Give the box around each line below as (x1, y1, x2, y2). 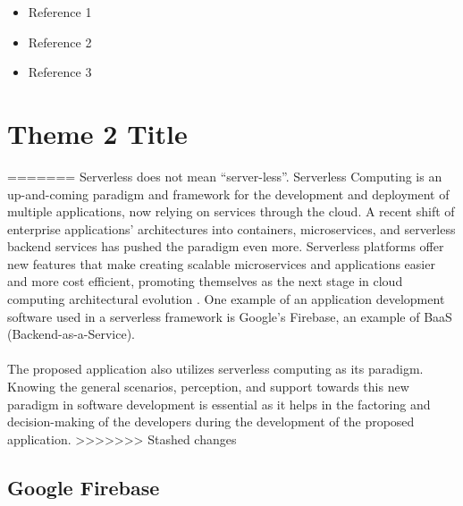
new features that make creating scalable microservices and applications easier (7, 254, 435, 273)
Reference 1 (28, 3, 92, 21)
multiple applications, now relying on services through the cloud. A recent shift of (7, 202, 455, 221)
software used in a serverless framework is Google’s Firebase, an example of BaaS (7, 307, 452, 325)
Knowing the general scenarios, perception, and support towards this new (7, 377, 409, 396)
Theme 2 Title (7, 114, 188, 151)
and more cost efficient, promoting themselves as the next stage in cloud (7, 272, 403, 291)
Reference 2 (28, 32, 92, 51)
